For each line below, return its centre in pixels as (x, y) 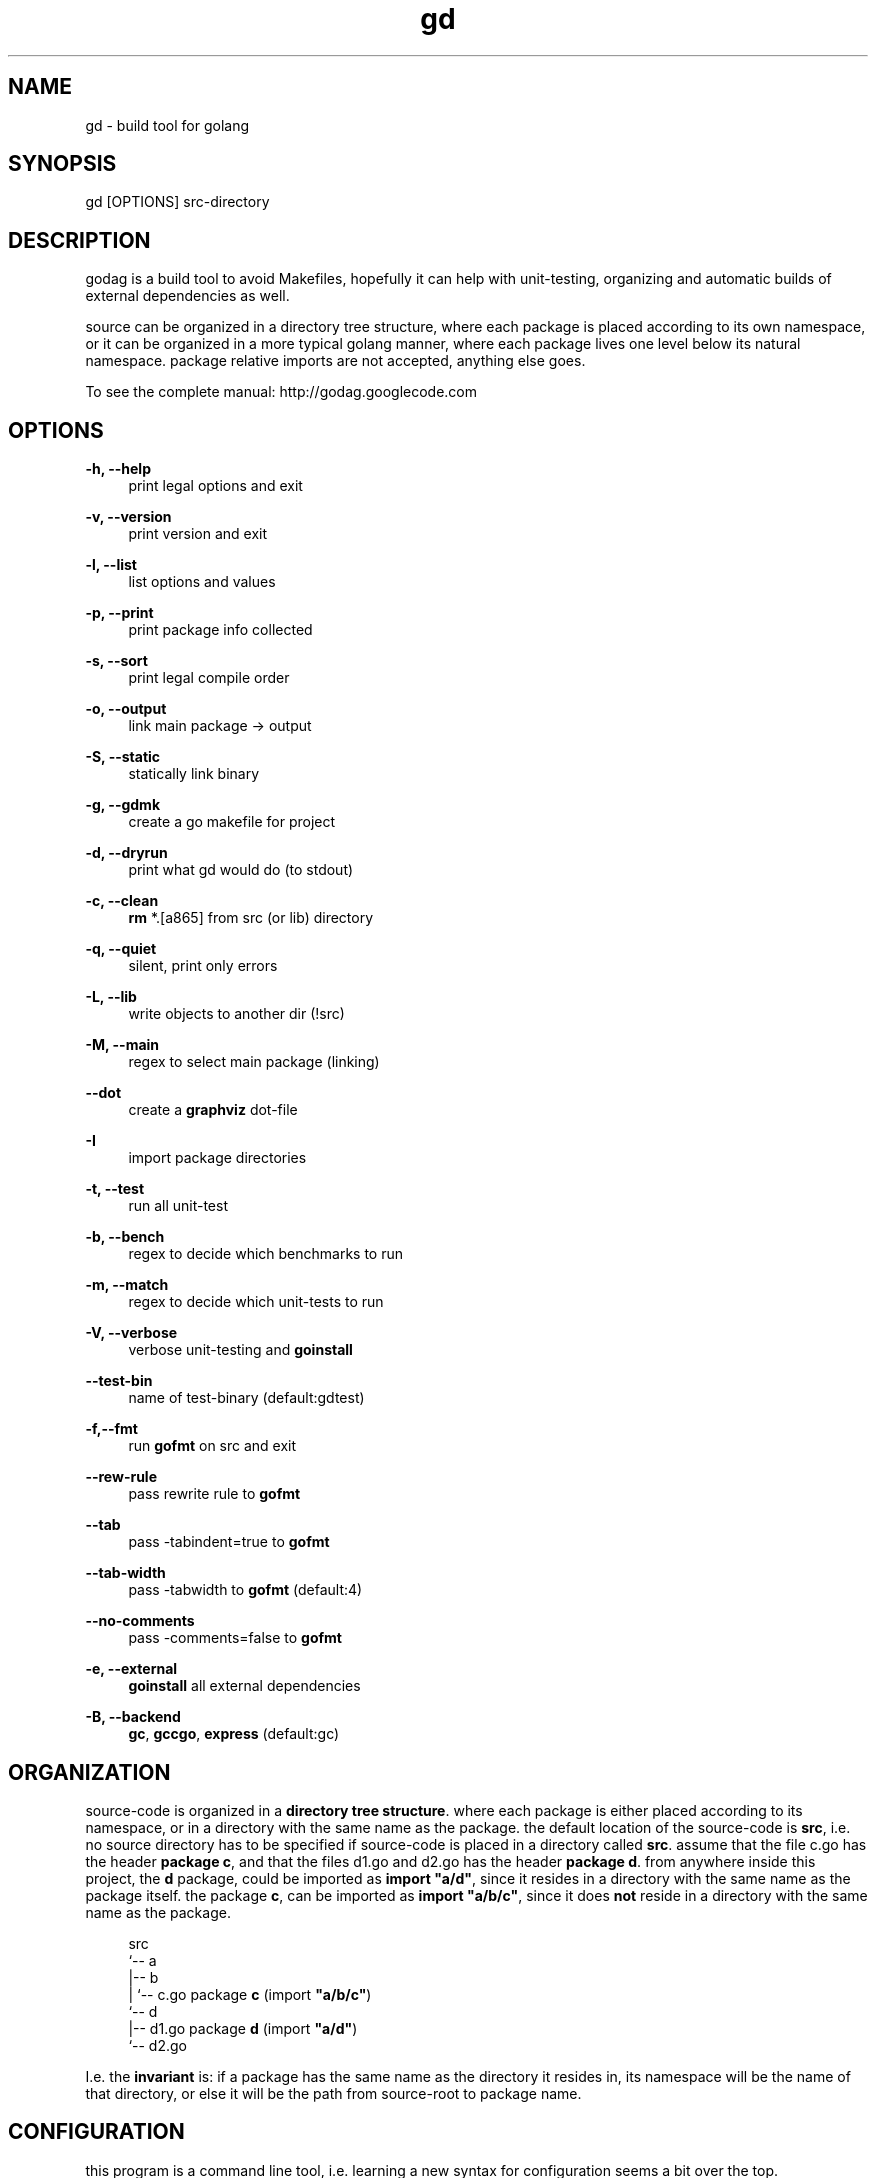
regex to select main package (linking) (254, 1062)
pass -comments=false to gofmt (235, 1638)
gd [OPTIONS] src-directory (177, 202)
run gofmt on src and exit (212, 1446)
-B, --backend (133, 1717)
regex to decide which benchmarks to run (266, 1254)
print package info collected (220, 630)
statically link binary (194, 774)
